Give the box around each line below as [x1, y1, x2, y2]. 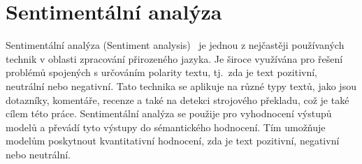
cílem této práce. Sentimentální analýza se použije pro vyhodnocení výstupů [6, 106, 332, 121]
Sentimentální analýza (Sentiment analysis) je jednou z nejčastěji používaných [6, 38, 345, 52]
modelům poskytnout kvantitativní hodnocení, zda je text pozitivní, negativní [6, 133, 340, 148]
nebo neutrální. [6, 147, 71, 161]
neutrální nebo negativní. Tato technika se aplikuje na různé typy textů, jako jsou [6, 78, 356, 93]
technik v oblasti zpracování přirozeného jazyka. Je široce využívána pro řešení [6, 51, 343, 66]
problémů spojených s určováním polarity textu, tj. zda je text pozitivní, [6, 65, 317, 80]
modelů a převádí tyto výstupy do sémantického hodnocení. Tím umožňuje [6, 119, 326, 134]
